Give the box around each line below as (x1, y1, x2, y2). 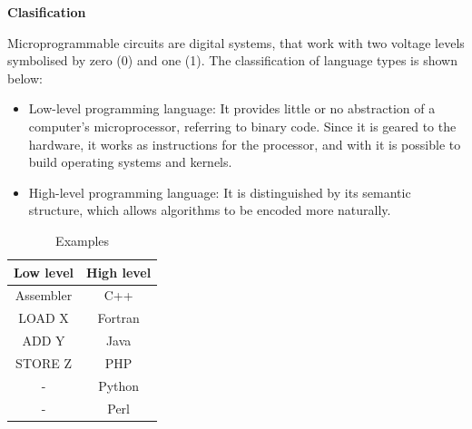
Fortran (97, 308, 140, 327)
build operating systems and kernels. (28, 152, 232, 171)
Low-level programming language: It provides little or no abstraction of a (28, 99, 436, 118)
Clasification (7, 3, 86, 21)
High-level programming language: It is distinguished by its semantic (28, 182, 411, 201)
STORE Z (15, 353, 72, 372)
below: (7, 68, 43, 87)
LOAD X (18, 308, 69, 327)
